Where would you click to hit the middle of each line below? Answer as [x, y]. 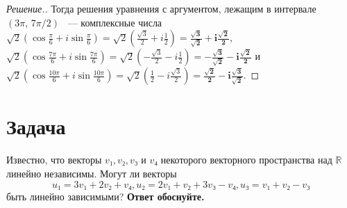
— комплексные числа [115, 22]
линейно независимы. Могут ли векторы [92, 173]
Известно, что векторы [54, 160]
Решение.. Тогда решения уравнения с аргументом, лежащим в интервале [161, 8]
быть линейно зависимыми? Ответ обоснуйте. [105, 196]
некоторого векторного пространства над [246, 160]
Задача [36, 126]
